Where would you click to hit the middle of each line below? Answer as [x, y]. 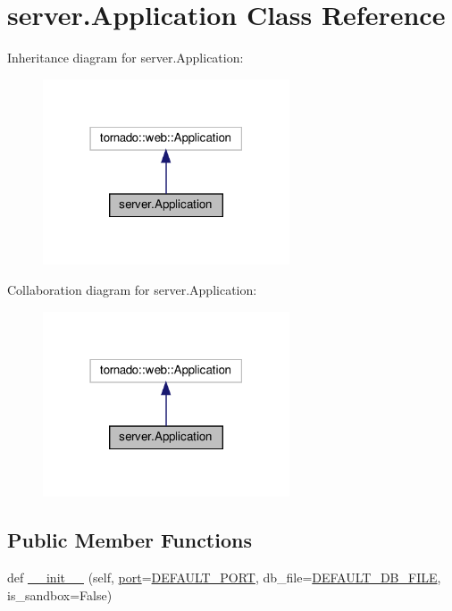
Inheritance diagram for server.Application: [126, 58]
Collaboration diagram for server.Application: [132, 289]
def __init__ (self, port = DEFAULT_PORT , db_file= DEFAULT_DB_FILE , [224, 577]
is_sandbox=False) [60, 594]
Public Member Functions [130, 540]
